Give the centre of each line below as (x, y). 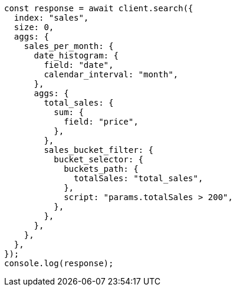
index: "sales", (51, 18)
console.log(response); (59, 263)
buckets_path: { (101, 169)
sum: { (69, 112)
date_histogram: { (76, 55)
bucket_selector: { (99, 159)
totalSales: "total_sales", (139, 178)
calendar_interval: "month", (111, 74)
